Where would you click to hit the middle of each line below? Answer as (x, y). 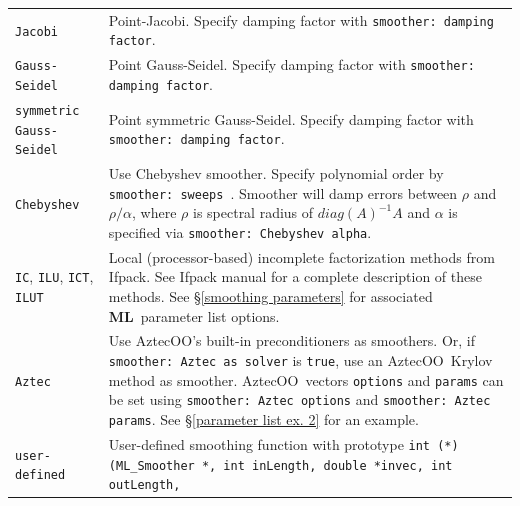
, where (154, 212)
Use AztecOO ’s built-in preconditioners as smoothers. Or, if (292, 340)
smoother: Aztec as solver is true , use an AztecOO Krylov (300, 360)
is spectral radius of (253, 212)
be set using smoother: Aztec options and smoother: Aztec (299, 399)
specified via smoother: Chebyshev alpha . (240, 231)
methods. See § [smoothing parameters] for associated (270, 296)
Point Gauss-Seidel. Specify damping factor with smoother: (291, 64)
